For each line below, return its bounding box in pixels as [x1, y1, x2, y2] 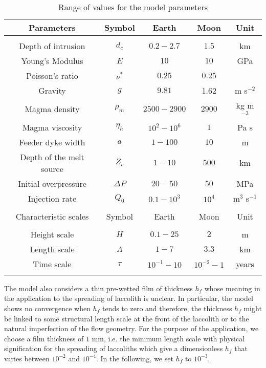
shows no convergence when [4, 302, 91, 313]
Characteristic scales [15, 210, 89, 222]
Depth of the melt [20, 150, 84, 163]
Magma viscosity [22, 121, 82, 133]
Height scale [30, 228, 74, 240]
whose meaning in [204, 283, 260, 293]
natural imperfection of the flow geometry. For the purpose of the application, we [4, 323, 259, 334]
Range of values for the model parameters [58, 1, 208, 13]
